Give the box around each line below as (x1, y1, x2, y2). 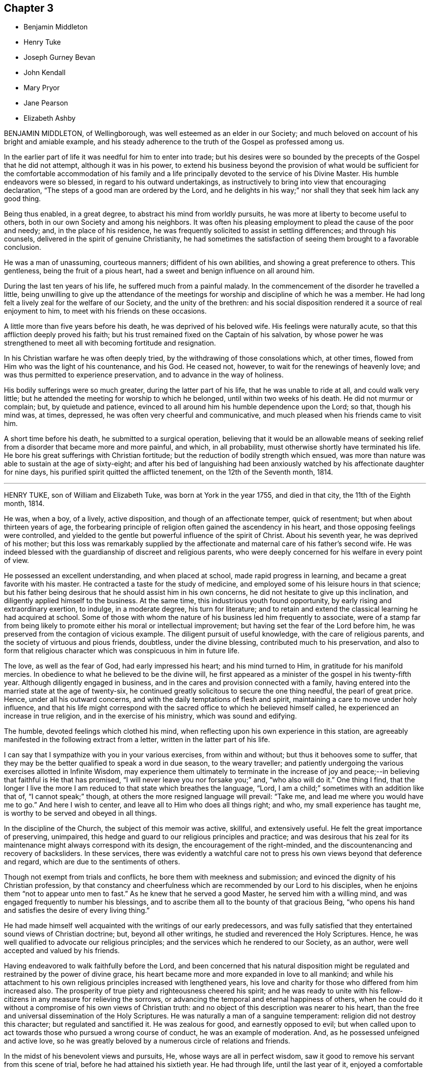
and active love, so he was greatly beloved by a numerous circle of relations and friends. (4, 1037, 291, 1045)
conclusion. (4, 243, 41, 252)
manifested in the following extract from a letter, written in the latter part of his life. (4, 735, 270, 744)
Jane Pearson (24, 99, 68, 107)
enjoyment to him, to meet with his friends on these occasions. (4, 307, 207, 316)
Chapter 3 (4, 2, 54, 14)
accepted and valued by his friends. (4, 946, 120, 955)
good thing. (4, 194, 41, 203)
